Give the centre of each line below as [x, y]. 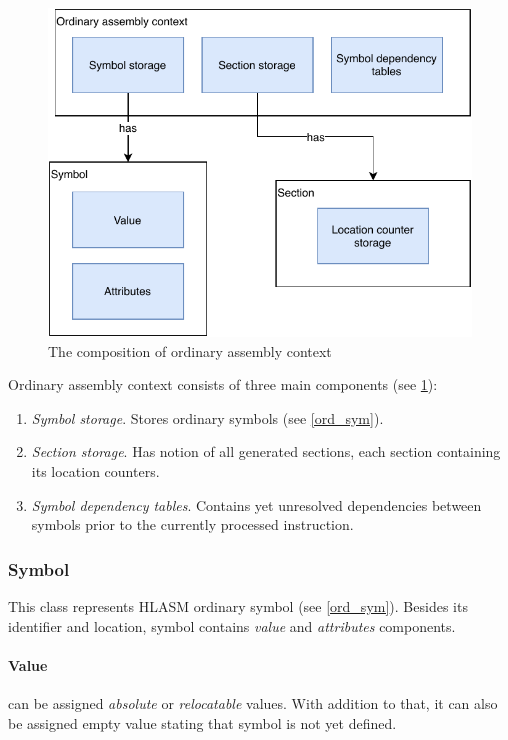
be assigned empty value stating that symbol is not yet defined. [202, 722]
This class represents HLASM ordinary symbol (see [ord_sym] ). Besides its [238, 606]
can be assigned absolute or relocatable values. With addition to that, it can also [253, 703]
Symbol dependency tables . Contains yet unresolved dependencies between [256, 504]
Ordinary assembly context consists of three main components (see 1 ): [223, 384]
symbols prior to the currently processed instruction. [192, 524]
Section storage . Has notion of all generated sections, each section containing [266, 451]
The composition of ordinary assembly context [190, 350]
